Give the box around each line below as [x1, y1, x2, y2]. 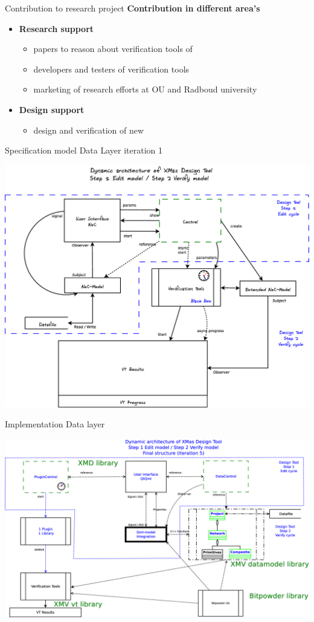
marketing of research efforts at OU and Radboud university [33, 83, 257, 96]
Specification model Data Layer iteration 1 [5, 144, 163, 157]
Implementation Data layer [5, 418, 105, 430]
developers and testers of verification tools [33, 62, 190, 75]
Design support [19, 103, 85, 115]
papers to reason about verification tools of [33, 42, 193, 55]
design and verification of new [33, 123, 144, 136]
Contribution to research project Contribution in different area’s [5, 2, 260, 14]
